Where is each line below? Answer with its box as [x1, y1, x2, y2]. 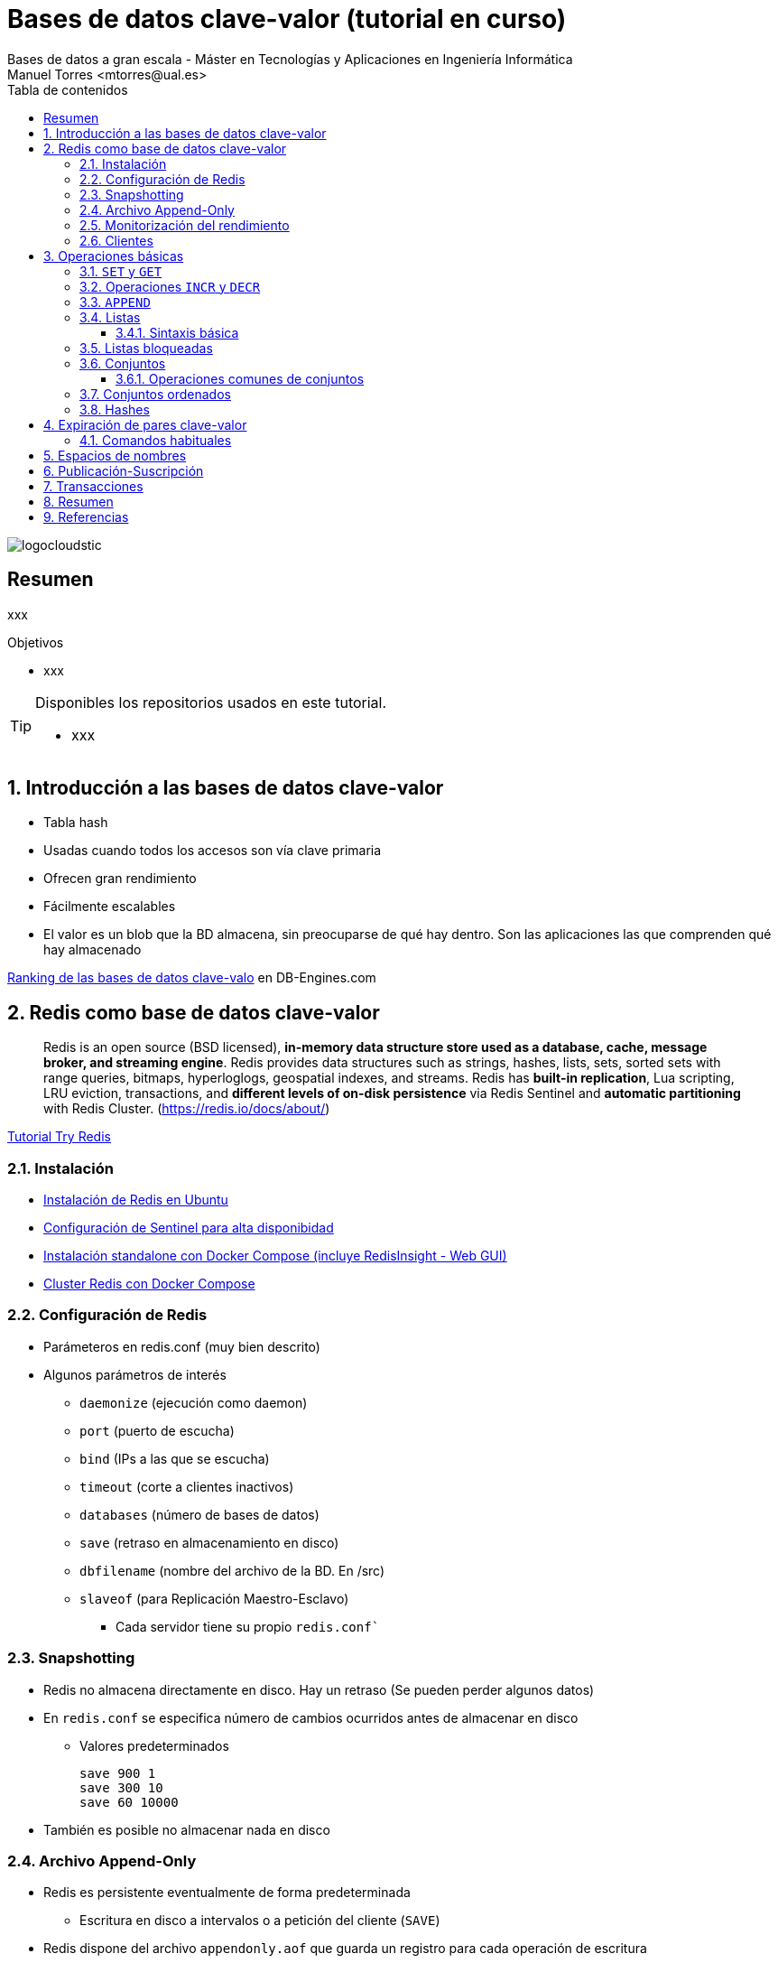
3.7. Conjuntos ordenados [79, 386, 231, 402]
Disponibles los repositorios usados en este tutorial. [35, 693, 387, 712]
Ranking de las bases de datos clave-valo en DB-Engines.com [7, 970, 376, 986]
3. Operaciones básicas [43, 247, 184, 264]
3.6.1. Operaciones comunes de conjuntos [116, 370, 365, 386]
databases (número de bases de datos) [79, 1506, 320, 1522]
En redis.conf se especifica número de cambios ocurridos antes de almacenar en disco [43, 1709, 579, 1726]
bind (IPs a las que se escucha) [79, 1450, 270, 1466]
